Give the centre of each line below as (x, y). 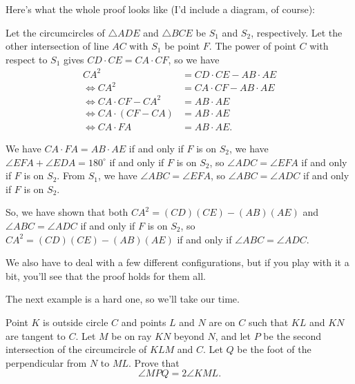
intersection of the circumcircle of (76, 349)
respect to (27, 59)
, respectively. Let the (297, 32)
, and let (233, 335)
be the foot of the (274, 349)
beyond (189, 335)
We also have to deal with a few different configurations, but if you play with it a (177, 262)
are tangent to (36, 335)
